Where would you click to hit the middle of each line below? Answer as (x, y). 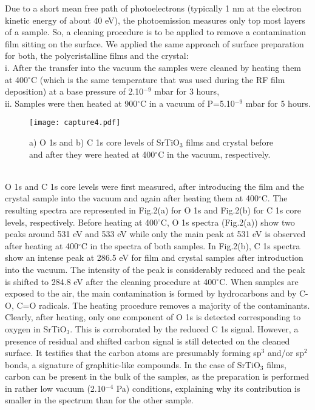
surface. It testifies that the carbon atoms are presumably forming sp (133, 353)
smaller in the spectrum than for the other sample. (99, 400)
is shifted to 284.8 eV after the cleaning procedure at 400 (111, 281)
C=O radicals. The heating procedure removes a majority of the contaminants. (163, 305)
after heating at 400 (42, 245)
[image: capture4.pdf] (75, 123)
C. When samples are (259, 281)
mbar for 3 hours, (187, 91)
